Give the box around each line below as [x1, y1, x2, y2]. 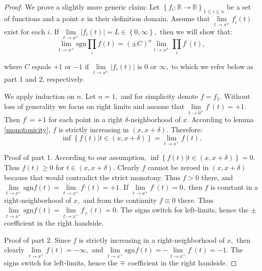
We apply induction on [4, 91, 75, 101]
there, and [201, 172, 233, 182]
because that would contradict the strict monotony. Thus [4, 172, 181, 182]
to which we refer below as [171, 61, 254, 71]
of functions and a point [4, 13, 79, 23]
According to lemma [191, 114, 254, 125]
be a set [227, 2, 251, 12]
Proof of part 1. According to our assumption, [4, 152, 146, 162]
